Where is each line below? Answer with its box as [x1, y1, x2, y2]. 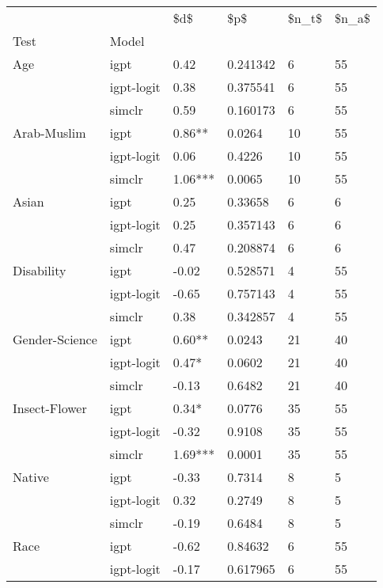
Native [13, 468, 49, 486]
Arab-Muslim [13, 123, 86, 142]
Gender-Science [13, 330, 97, 348]
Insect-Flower [13, 399, 87, 417]
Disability [13, 261, 66, 279]
